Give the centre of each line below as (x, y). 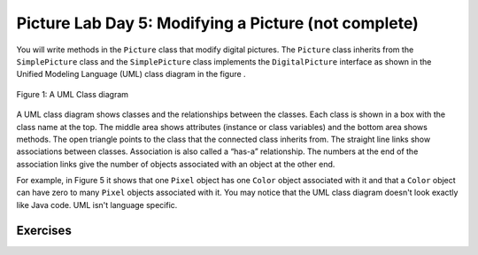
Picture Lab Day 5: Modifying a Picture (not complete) (218, 23)
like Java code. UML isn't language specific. (97, 205)
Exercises (44, 230)
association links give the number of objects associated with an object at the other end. (176, 164)
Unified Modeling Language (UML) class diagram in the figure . (131, 74)
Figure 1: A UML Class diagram (72, 94)
